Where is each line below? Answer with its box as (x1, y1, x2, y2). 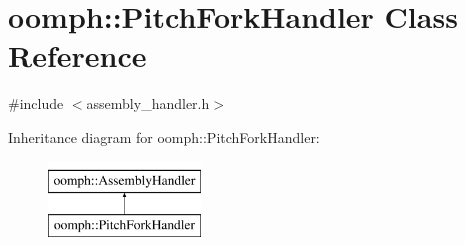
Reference (8, 35, 147, 76)
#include (8, 93, 64, 114)
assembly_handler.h (86, 93, 210, 114)
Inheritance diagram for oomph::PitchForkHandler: (8, 126, 320, 147)
